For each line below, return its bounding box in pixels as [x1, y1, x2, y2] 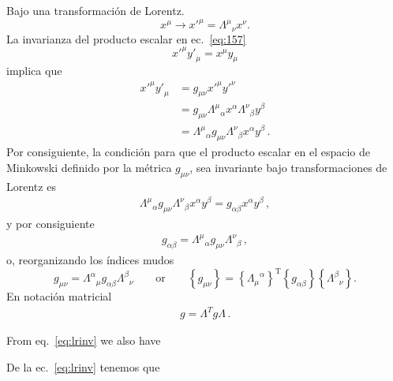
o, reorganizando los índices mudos [6, 251, 174, 267]
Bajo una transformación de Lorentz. [6, 2, 185, 18]
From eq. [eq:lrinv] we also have [6, 332, 161, 349]
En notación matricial [6, 288, 112, 304]
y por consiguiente [6, 215, 95, 232]
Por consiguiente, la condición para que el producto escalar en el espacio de [6, 144, 371, 160]
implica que [6, 62, 62, 79]
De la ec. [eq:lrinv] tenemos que [6, 358, 160, 375]
